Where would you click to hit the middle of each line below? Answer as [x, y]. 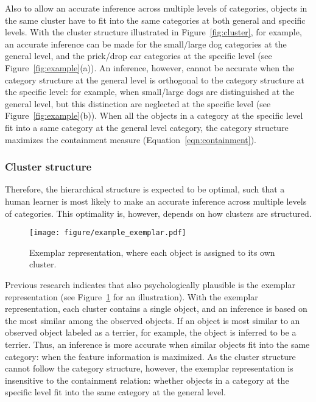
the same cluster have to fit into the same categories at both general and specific [155, 20]
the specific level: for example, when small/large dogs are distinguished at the [150, 92]
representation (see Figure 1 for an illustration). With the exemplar [132, 296]
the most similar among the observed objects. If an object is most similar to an [153, 320]
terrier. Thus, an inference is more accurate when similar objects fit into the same [157, 344]
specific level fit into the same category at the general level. [116, 392]
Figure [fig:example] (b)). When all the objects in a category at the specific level [154, 115]
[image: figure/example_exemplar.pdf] [108, 233]
